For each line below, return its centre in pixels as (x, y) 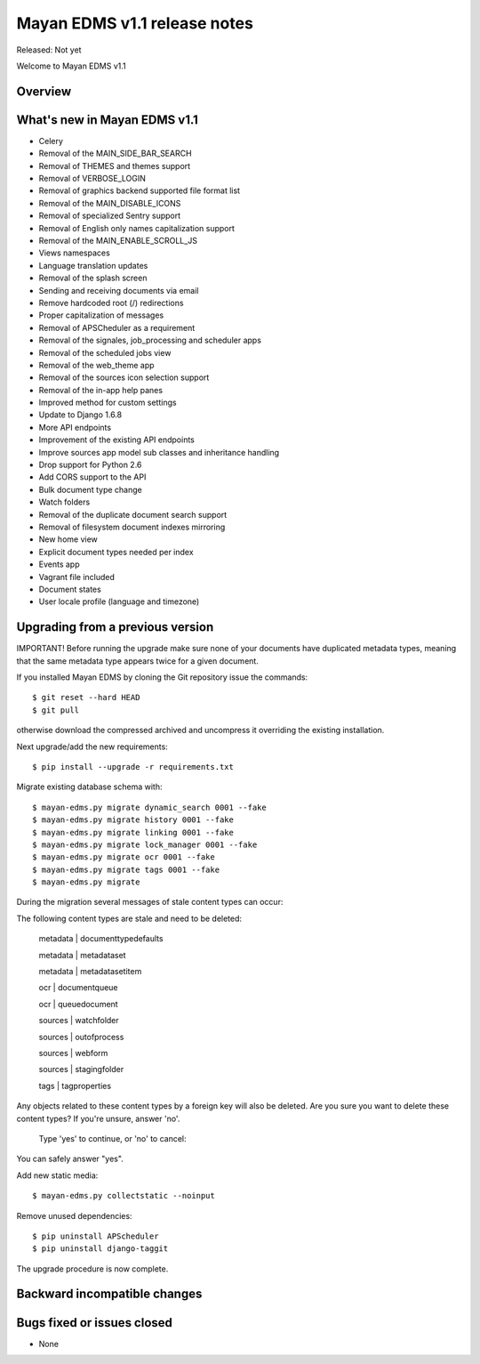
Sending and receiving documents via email (119, 290)
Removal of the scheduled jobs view (105, 352)
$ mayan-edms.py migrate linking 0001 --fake (133, 832)
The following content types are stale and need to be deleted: (129, 918)
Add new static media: (57, 1175)
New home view (68, 539)
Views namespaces (74, 253)
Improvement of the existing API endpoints (116, 440)
